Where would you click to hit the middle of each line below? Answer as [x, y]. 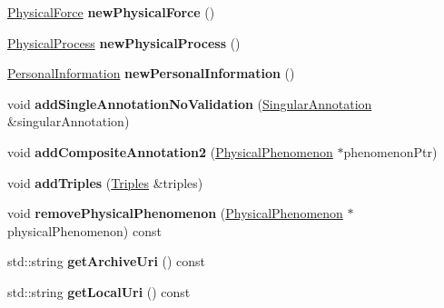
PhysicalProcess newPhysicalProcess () [124, 42]
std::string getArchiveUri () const [107, 261]
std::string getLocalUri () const [99, 291]
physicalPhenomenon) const [84, 230]
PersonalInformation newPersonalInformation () [151, 73]
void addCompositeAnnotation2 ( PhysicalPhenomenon [170, 151]
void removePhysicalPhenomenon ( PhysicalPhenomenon [175, 213]
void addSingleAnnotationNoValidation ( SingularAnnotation [190, 103]
